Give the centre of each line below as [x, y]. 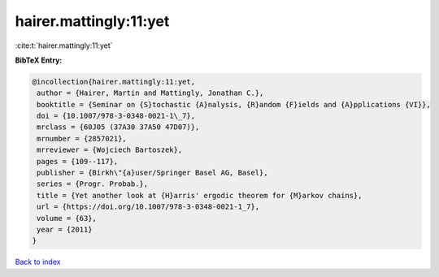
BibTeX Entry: [39, 60]
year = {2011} [65, 229]
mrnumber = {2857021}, [82, 138]
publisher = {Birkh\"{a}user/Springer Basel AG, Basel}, [152, 173]
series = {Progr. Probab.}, [93, 184]
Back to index [38, 262]
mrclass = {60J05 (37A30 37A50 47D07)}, [118, 127]
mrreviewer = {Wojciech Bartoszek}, [110, 150]
